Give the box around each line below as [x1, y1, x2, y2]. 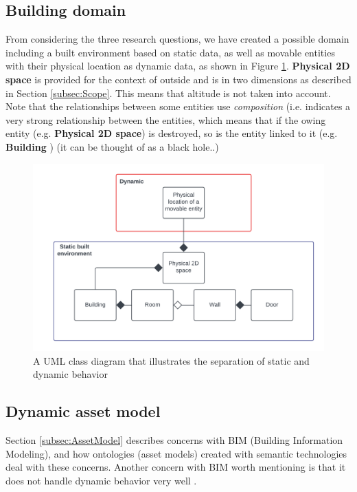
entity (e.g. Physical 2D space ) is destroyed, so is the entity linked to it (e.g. [5, 126, 338, 140]
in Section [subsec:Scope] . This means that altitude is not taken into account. [5, 85, 331, 100]
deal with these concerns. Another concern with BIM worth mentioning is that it [5, 460, 346, 474]
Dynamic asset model [5, 400, 161, 422]
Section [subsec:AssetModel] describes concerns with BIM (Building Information [5, 432, 343, 447]
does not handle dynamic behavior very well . [5, 473, 197, 487]
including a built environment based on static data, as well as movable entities [5, 45, 335, 59]
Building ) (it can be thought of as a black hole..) [5, 139, 219, 153]
